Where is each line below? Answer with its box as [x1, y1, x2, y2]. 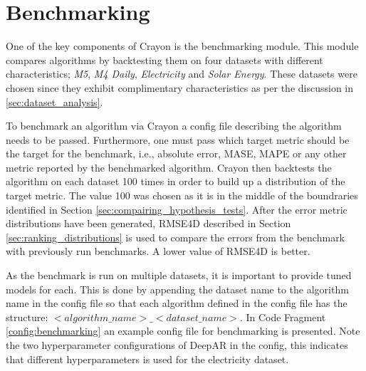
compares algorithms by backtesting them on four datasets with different [6, 52, 323, 67]
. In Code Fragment [239, 309, 326, 324]
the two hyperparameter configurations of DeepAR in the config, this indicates [6, 338, 348, 352]
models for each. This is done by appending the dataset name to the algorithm [6, 281, 349, 296]
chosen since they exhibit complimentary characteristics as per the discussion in [6, 80, 354, 95]
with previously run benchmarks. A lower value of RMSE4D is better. [6, 244, 310, 258]
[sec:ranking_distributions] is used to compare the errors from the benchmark [6, 229, 345, 244]
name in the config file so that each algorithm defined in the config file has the [6, 296, 347, 310]
